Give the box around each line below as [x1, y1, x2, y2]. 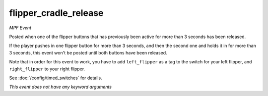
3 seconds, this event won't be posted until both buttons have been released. [9, 49, 167, 55]
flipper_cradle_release [9, 7, 104, 18]
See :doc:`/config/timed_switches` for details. [9, 75, 102, 81]
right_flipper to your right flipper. [9, 66, 85, 72]
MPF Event [9, 25, 32, 31]
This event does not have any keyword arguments [9, 84, 112, 90]
